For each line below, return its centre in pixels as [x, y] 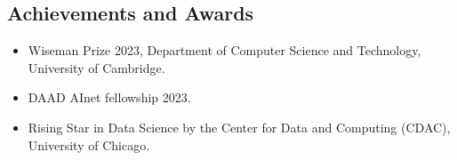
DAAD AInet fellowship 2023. [109, 97]
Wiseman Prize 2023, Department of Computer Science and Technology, [224, 50]
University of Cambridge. [96, 67]
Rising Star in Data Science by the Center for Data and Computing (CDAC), [239, 127]
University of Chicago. [89, 144]
